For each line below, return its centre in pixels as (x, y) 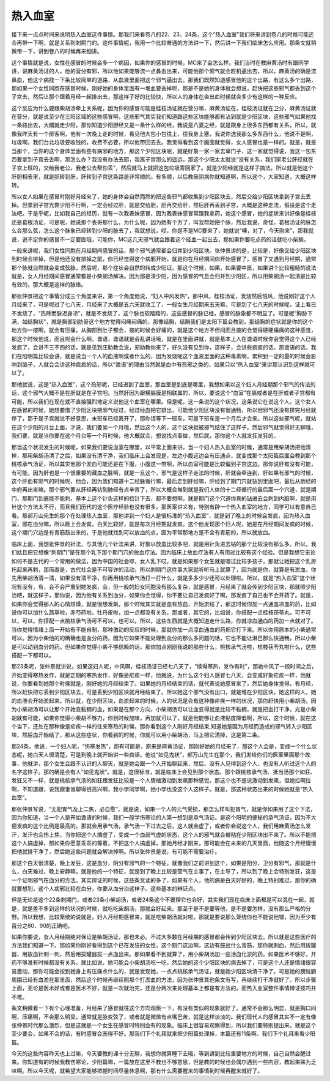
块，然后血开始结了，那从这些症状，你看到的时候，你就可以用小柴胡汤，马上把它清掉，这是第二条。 (137, 735)
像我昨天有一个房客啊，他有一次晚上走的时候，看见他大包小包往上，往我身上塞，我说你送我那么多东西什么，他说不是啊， (164, 133)
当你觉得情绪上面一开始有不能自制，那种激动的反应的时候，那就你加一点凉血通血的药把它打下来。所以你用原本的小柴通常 (164, 629)
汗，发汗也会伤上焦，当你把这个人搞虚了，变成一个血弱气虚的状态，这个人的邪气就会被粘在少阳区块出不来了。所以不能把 (164, 834)
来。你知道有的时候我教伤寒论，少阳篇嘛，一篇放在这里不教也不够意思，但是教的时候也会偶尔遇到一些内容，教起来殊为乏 (164, 1062)
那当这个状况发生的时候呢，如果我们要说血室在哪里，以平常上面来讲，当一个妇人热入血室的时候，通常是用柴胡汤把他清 (161, 447)
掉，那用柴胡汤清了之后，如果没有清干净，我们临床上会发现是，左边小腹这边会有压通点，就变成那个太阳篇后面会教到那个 (164, 455)
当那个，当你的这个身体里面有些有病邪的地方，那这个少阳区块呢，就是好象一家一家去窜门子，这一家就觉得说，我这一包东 (164, 151)
